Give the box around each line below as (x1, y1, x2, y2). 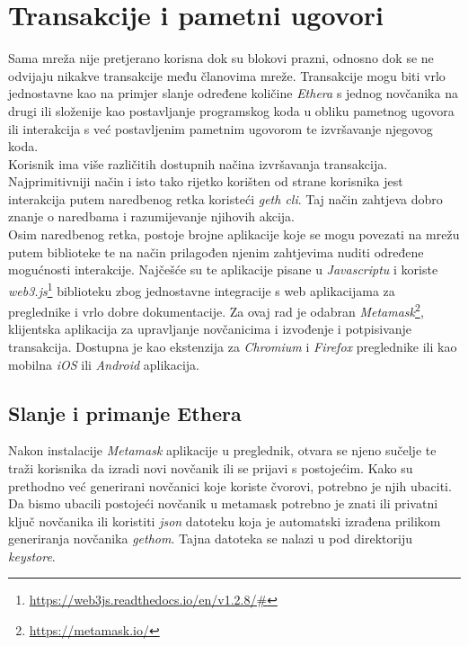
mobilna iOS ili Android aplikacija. (8, 354, 200, 373)
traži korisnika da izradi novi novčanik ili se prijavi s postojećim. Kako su (8, 458, 413, 477)
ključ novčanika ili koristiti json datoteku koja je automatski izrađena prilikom (8, 511, 441, 530)
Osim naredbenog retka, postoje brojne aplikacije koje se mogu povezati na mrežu (8, 225, 460, 244)
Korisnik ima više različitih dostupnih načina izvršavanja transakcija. (8, 154, 388, 173)
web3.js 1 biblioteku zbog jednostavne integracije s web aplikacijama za (8, 278, 395, 300)
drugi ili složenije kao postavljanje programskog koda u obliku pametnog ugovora (8, 101, 455, 120)
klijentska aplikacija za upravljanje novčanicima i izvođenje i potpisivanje (8, 319, 412, 338)
